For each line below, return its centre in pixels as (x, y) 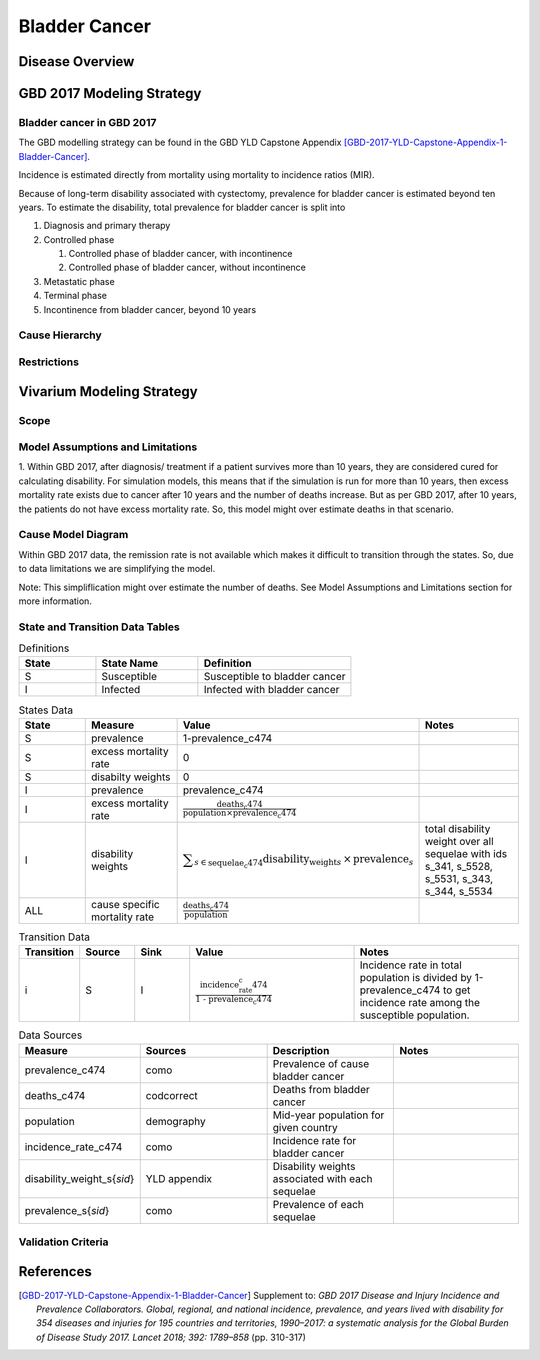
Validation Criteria (63, 1242)
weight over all (459, 841)
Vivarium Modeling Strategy (108, 391)
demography (175, 1121)
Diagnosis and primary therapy (107, 226)
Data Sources (50, 1035)
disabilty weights (130, 777)
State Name (130, 663)
